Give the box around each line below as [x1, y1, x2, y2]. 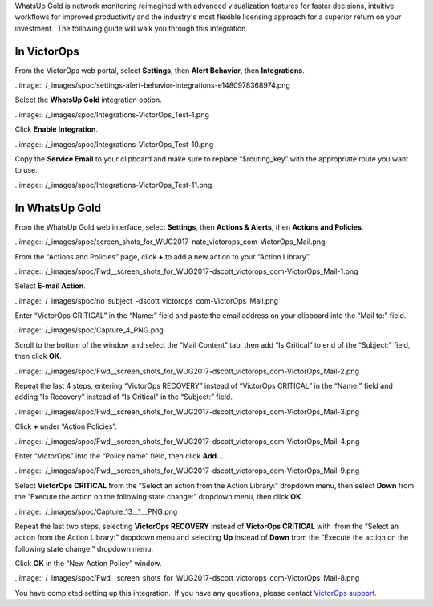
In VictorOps [14, 44, 79, 58]
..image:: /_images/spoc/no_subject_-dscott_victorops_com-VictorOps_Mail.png [14, 295, 279, 305]
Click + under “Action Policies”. [14, 422, 118, 431]
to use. [14, 165, 38, 175]
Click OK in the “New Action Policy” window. [14, 559, 162, 568]
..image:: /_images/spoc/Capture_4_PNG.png [14, 325, 164, 335]
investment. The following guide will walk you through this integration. [14, 23, 249, 33]
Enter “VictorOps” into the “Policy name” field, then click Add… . [14, 450, 226, 461]
